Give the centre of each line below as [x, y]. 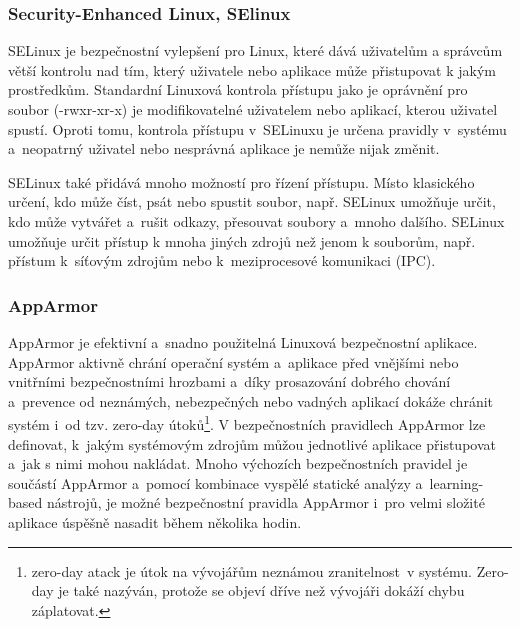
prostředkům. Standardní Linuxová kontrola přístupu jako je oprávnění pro [238, 89]
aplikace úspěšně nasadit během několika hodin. [155, 521]
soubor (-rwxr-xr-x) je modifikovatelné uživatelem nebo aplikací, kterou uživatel [253, 109]
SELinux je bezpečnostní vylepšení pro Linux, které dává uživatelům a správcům [255, 50]
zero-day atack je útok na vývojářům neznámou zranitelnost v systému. [251, 570]
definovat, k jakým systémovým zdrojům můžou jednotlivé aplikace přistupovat [252, 443]
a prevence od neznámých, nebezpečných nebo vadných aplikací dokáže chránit [251, 400]
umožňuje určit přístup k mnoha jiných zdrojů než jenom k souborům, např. [242, 240]
